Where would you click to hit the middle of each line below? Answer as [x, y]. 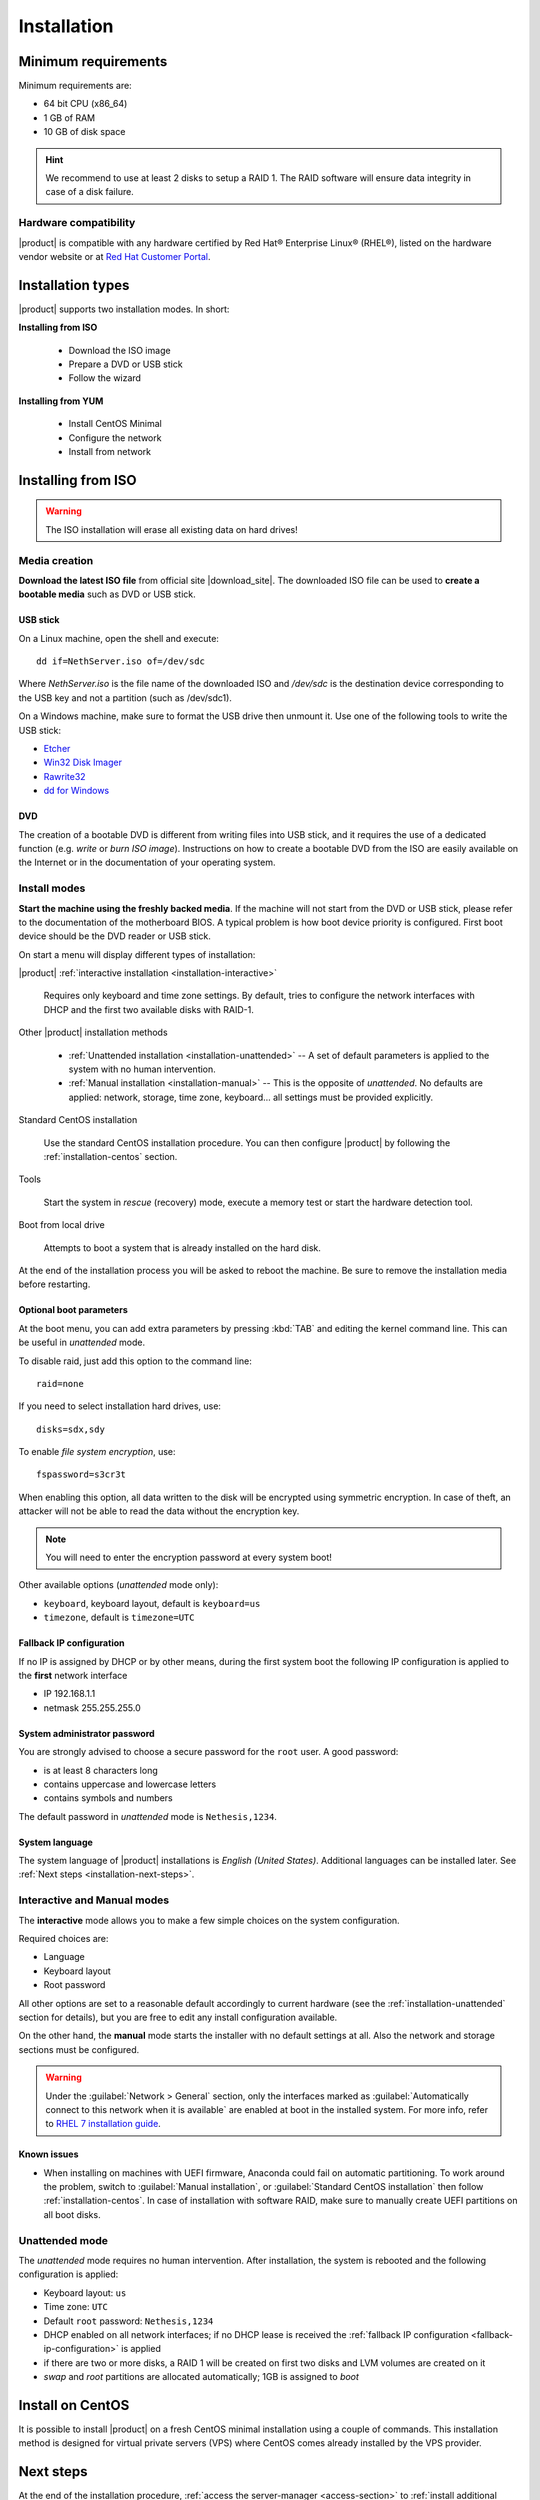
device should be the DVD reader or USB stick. [115, 936]
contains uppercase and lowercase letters [130, 1784]
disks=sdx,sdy [70, 1429]
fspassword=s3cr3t [81, 1474]
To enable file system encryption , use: [97, 1452]
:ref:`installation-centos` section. [110, 1156]
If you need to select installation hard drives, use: [120, 1406]
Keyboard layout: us [85, 2292]
